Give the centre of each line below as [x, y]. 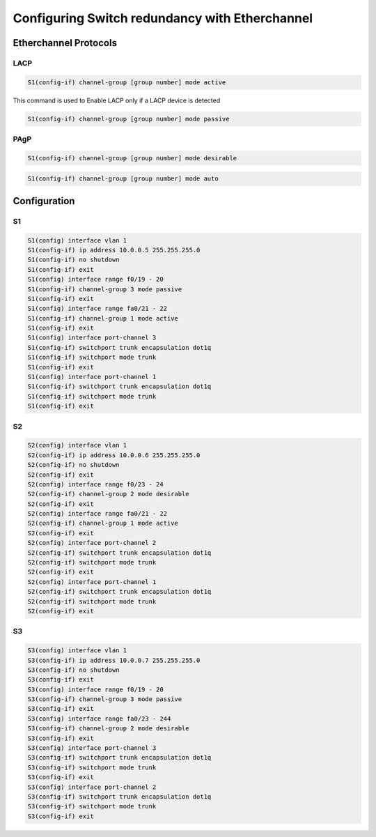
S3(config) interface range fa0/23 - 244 [99, 719]
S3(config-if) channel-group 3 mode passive [105, 699]
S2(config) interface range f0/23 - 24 [95, 484]
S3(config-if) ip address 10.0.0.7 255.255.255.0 [114, 660]
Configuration [44, 201]
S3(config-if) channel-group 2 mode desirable [108, 729]
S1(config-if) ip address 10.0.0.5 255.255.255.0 [114, 250]
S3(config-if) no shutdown [73, 670]
